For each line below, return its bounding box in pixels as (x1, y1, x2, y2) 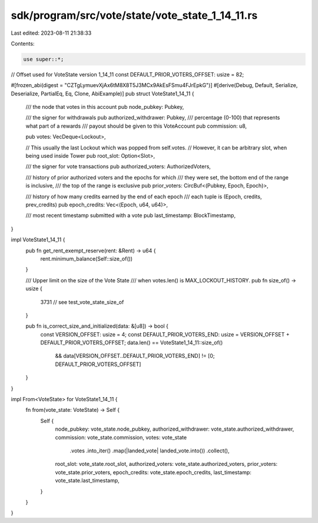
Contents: (11, 40, 35, 47)
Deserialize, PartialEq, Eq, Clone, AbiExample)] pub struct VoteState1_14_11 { (11, 90, 194, 97)
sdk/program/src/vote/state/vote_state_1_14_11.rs (11, 9, 258, 22)
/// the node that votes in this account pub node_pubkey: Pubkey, (25, 104, 184, 111)
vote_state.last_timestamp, (55, 477, 120, 484)
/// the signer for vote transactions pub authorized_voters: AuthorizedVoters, (25, 163, 211, 170)
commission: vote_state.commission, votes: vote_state (55, 434, 187, 441)
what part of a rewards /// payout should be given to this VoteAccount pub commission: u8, (25, 122, 247, 129)
